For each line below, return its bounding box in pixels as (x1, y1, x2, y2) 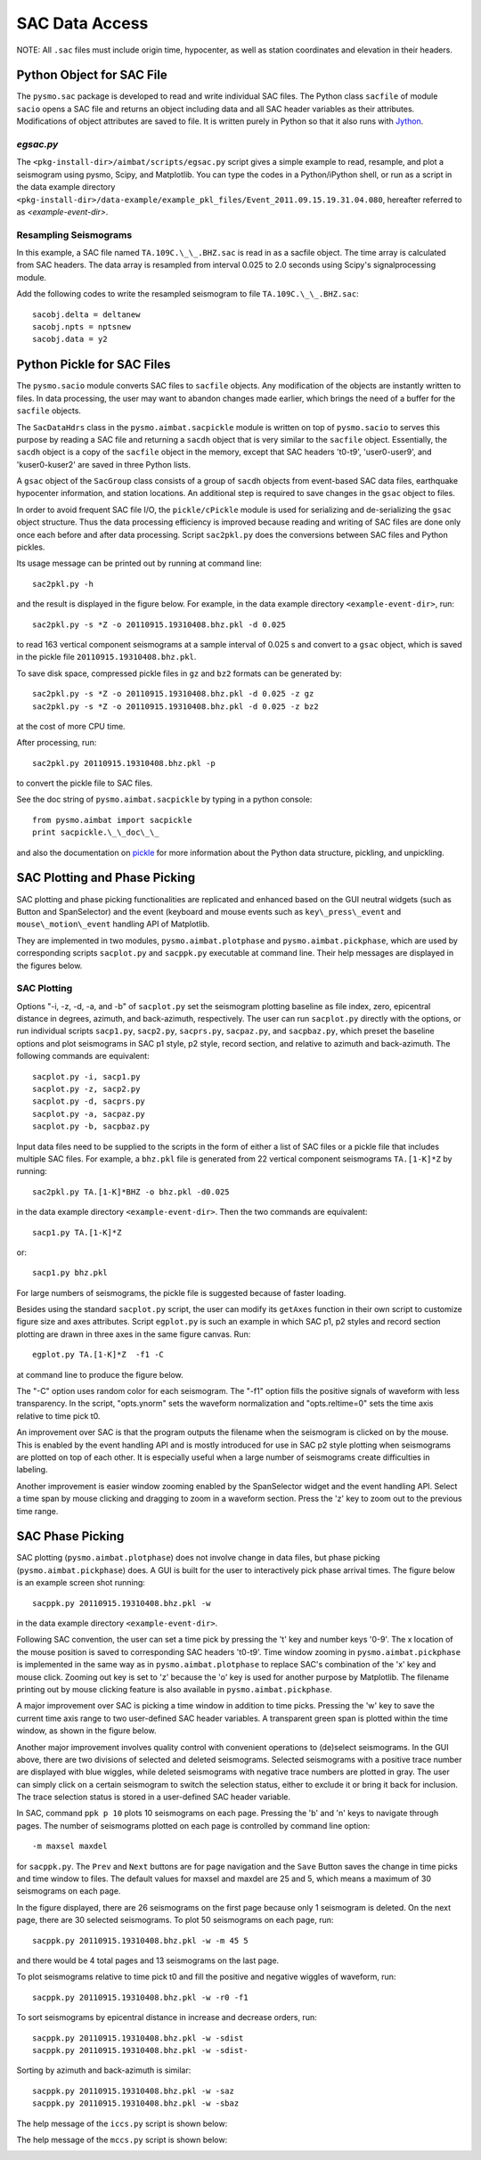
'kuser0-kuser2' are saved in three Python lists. (16, 459, 192, 469)
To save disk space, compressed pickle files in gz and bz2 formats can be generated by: (16, 668, 342, 679)
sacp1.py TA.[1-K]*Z (32, 1227, 122, 1237)
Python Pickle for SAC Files (16, 357, 171, 372)
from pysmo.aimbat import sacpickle (32, 815, 192, 825)
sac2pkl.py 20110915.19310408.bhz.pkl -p (32, 758, 216, 768)
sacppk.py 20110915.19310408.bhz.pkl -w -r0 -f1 (32, 1992, 249, 2002)
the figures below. (16, 960, 83, 971)
